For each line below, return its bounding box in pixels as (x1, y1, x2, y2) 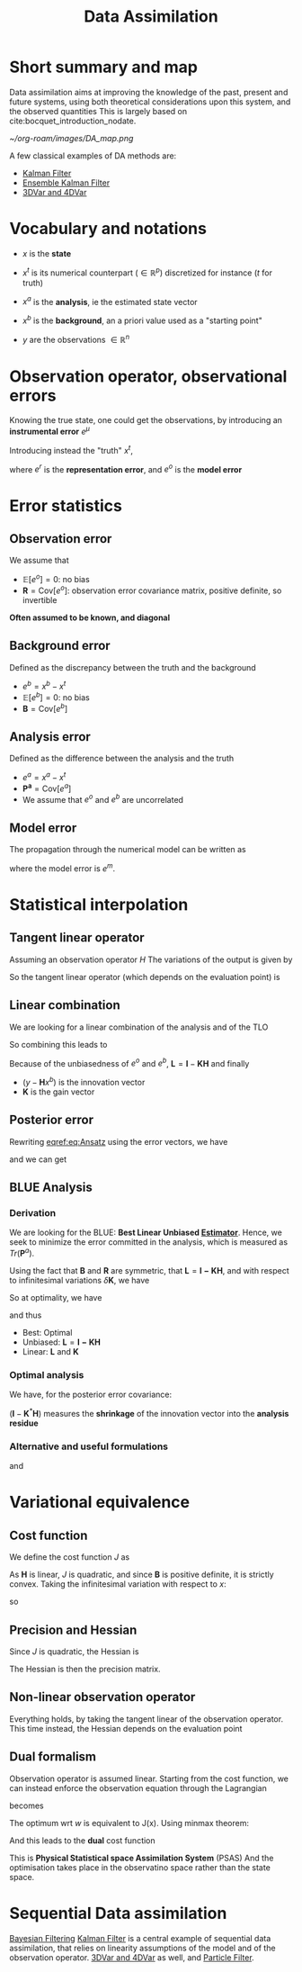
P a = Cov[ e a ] (22, 781, 72, 794)
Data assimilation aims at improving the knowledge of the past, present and (9, 86, 289, 97)
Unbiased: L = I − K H (22, 1337, 101, 1347)
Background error (9, 638, 111, 653)
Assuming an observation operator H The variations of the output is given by (9, 954, 293, 965)
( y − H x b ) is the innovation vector (22, 1076, 146, 1087)
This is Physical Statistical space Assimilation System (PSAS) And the (9, 1852, 274, 1863)
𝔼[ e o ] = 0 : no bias (22, 572, 90, 585)
